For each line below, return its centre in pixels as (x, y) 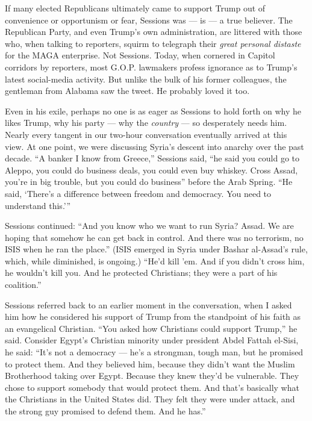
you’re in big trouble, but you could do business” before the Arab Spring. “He (149, 182)
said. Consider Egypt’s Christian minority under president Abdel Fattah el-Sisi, (152, 340)
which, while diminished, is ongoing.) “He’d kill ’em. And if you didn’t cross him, (155, 260)
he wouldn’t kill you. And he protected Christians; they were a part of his (141, 273)
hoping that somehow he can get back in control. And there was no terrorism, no (154, 237)
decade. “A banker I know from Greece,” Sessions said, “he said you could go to (152, 158)
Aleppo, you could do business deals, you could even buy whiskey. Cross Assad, (151, 170)
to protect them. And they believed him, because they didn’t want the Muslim (150, 363)
